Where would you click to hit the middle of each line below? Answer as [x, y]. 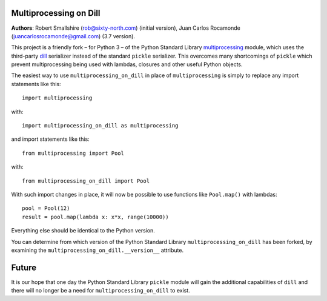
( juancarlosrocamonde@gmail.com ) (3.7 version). [73, 36]
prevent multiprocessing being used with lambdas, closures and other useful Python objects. [127, 64]
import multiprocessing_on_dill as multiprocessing [100, 126]
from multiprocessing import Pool [73, 153]
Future [24, 267]
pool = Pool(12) [46, 208]
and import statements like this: [51, 139]
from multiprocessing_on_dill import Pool [86, 181]
